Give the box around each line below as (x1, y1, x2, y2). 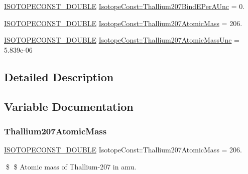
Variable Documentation (4, 98, 134, 114)
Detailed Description (4, 69, 114, 84)
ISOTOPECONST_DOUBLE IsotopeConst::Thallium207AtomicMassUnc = (4, 35, 239, 45)
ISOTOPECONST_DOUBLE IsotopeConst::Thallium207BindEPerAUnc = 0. (4, 1, 245, 11)
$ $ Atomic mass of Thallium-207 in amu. (6, 161, 137, 171)
